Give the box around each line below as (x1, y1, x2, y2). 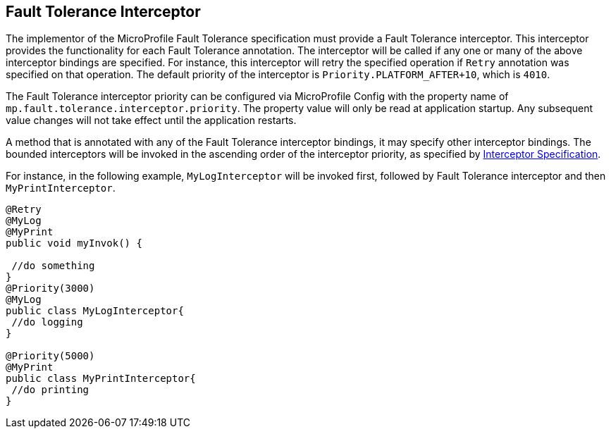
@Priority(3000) (6, 283, 95, 294)
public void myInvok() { (6, 237, 142, 249)
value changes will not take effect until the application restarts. (6, 114, 297, 127)
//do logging (11, 316, 83, 328)
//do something (11, 260, 95, 272)
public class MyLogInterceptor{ (6, 305, 184, 317)
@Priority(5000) (6, 350, 95, 362)
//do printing (11, 384, 90, 396)
